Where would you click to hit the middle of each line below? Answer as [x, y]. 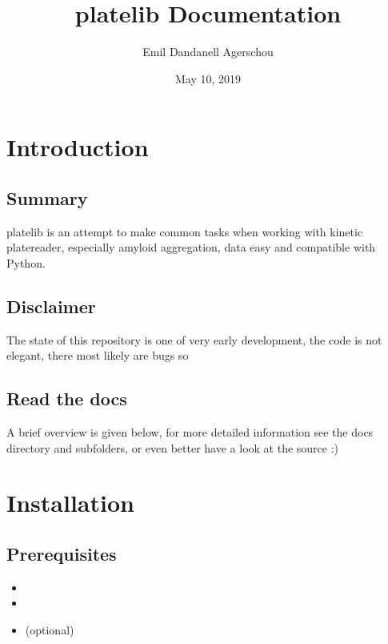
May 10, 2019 [208, 78]
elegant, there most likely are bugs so [98, 355]
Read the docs [67, 398]
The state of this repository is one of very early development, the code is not [194, 339]
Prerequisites [62, 554]
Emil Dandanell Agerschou [208, 52]
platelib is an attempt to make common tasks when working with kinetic [185, 231]
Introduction [78, 147]
